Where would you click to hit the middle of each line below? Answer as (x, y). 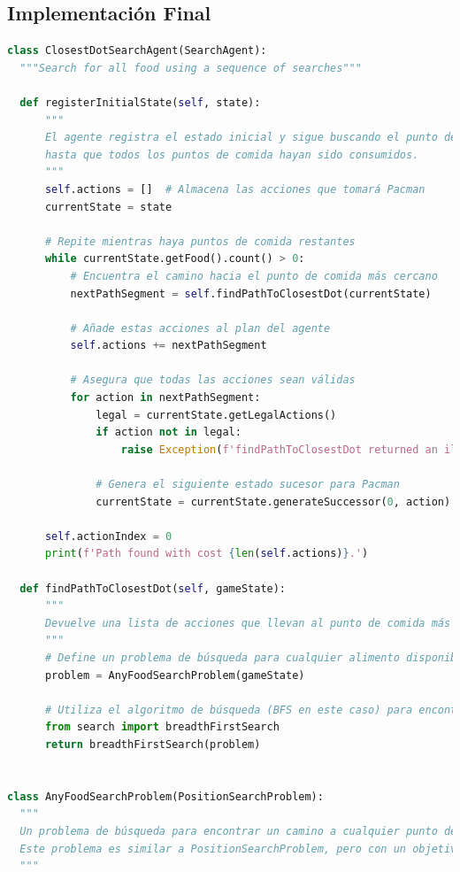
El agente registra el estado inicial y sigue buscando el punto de (251, 138)
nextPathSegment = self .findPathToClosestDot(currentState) (251, 293)
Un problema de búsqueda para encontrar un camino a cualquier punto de (238, 831)
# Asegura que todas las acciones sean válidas (213, 380)
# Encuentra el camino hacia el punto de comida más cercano (254, 276)
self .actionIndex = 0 (108, 536)
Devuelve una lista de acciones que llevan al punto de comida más (248, 623)
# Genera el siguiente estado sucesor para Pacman (248, 485)
